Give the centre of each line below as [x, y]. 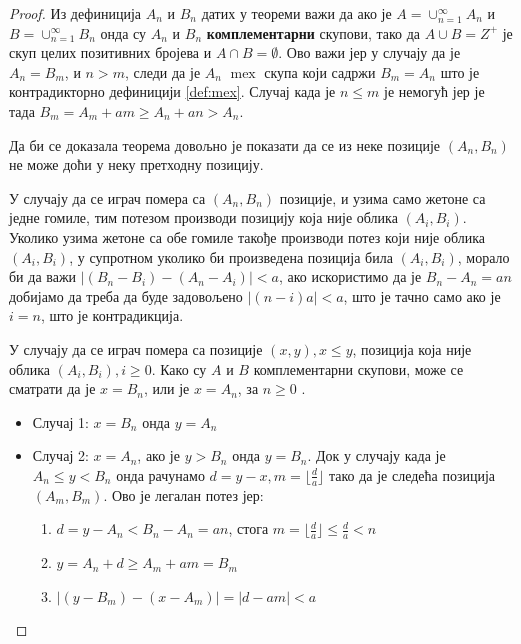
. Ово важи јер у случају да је [369, 52]
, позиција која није [412, 348]
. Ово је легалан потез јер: [183, 494]
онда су [123, 32]
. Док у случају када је [376, 455]
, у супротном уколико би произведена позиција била [231, 256]
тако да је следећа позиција [412, 474]
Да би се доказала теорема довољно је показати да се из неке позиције [225, 144]
